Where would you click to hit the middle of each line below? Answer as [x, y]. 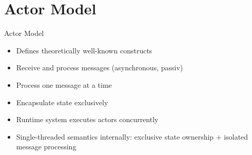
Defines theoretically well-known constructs [84, 50]
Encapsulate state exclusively [62, 102]
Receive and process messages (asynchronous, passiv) [100, 67]
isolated [236, 136]
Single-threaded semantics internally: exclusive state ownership [115, 136]
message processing [46, 147]
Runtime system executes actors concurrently [87, 119]
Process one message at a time [64, 84]
